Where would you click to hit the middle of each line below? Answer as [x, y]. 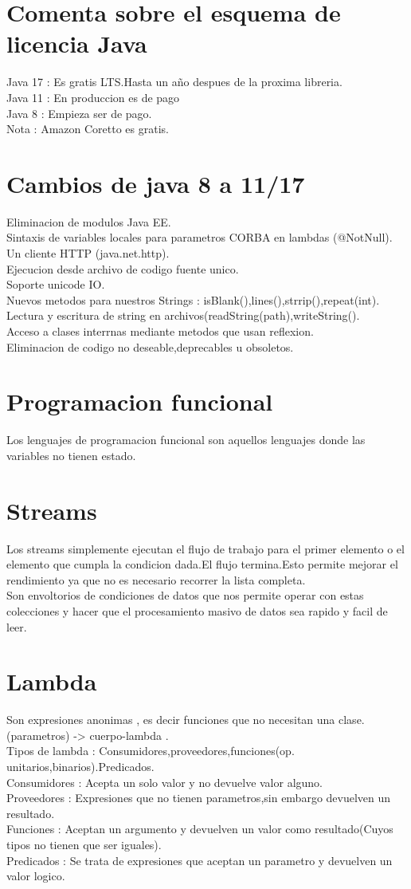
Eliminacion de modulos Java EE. [89, 221]
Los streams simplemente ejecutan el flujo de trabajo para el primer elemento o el [205, 548]
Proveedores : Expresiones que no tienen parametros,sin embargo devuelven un [199, 798]
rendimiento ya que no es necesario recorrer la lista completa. [156, 579]
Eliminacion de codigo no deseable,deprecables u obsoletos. [150, 346]
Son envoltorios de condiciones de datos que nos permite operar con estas [185, 595]
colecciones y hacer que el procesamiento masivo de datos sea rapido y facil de [197, 610]
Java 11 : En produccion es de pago [93, 97]
